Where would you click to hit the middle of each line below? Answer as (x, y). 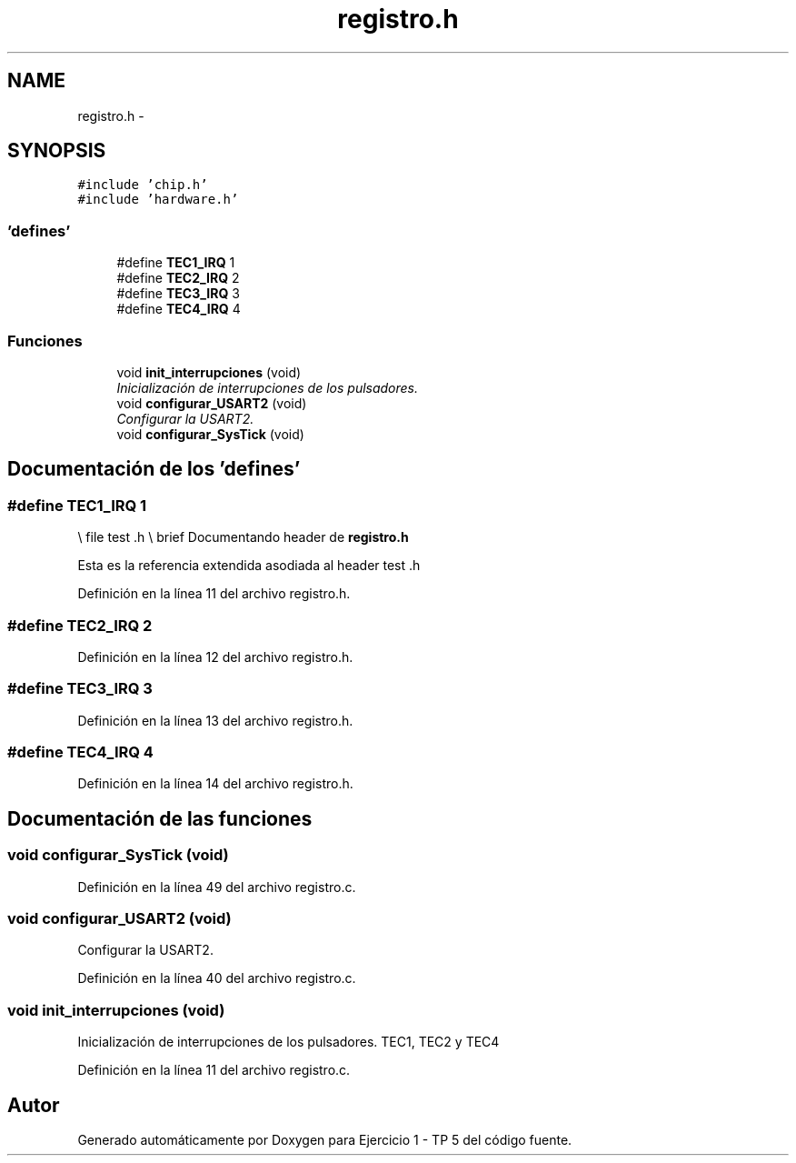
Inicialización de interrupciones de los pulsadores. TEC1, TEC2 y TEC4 (289, 1042)
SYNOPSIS (57, 151)
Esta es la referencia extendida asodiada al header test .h (249, 566)
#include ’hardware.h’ (158, 200)
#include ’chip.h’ (143, 185)
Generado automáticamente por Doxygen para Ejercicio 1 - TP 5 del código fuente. (325, 1139)
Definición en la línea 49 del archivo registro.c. (217, 887)
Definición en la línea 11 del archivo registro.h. (214, 594)
